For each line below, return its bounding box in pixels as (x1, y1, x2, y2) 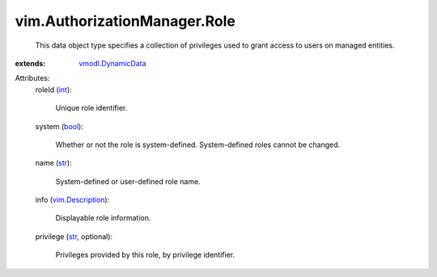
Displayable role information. (55, 213, 151, 223)
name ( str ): (35, 158, 72, 168)
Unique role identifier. (55, 103, 128, 113)
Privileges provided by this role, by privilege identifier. (55, 250, 235, 260)
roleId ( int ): (35, 85, 72, 94)
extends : (15, 58, 46, 68)
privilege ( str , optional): (35, 231, 113, 241)
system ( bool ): (35, 121, 84, 131)
